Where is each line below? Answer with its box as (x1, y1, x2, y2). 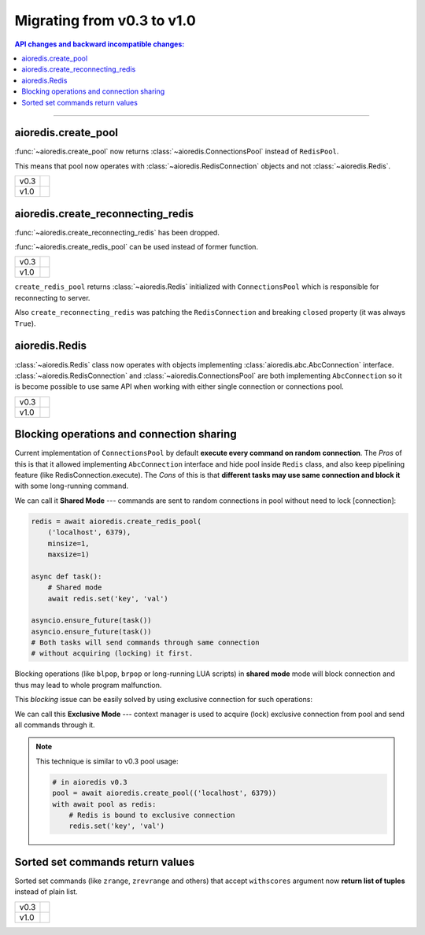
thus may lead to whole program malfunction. (14, 680, 162, 689)
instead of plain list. (14, 887, 78, 896)
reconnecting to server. (14, 293, 91, 302)
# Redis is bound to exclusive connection (68, 811, 235, 819)
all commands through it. (14, 720, 95, 730)
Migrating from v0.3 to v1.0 (14, 12, 196, 29)
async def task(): (31, 571, 102, 581)
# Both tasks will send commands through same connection (31, 638, 260, 647)
